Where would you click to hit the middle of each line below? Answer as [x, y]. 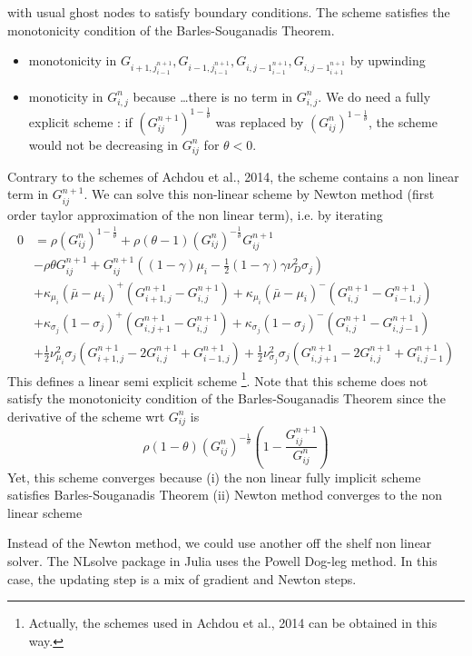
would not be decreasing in [103, 144]
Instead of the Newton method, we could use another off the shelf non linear [220, 543]
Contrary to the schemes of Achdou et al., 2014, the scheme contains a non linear [233, 176]
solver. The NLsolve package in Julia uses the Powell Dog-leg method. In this [222, 561]
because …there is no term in [213, 96]
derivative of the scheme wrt [86, 416]
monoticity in [66, 96]
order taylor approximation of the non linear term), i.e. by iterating [195, 214]
